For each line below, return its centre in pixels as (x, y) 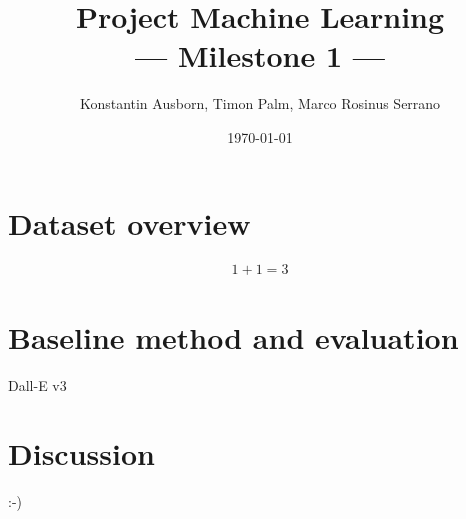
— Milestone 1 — (260, 55)
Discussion (81, 453)
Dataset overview (129, 222)
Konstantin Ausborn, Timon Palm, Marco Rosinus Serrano (260, 103)
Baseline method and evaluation (233, 336)
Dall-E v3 (37, 384)
